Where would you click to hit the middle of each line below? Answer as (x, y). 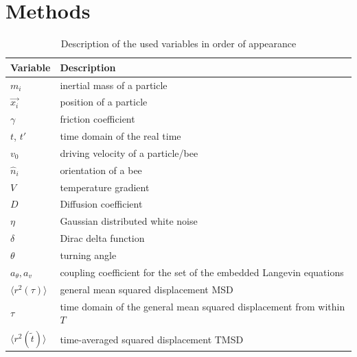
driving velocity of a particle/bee (129, 152)
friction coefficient (97, 119)
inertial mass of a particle (114, 85)
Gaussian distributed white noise (129, 221)
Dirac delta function (102, 238)
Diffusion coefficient (101, 204)
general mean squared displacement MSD (147, 289)
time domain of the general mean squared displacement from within (203, 306)
